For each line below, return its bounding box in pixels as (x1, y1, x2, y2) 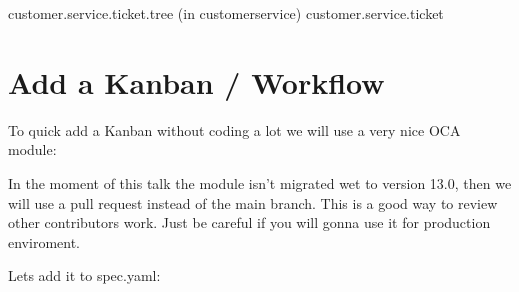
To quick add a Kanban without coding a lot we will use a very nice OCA (8, 119, 461, 140)
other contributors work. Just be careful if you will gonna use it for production (8, 212, 491, 233)
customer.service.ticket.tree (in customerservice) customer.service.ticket (8, 3, 444, 23)
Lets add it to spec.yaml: (8, 265, 161, 286)
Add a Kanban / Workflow (8, 61, 385, 102)
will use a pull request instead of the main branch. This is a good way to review (8, 192, 498, 213)
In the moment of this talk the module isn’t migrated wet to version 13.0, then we (8, 172, 512, 193)
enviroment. (8, 231, 80, 252)
